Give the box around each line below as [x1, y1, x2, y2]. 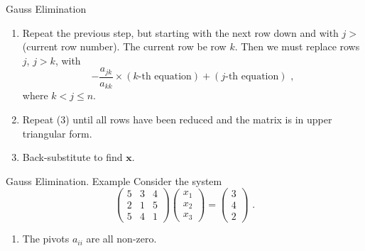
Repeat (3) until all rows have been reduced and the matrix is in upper [22, 111, 332, 126]
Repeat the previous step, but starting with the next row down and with [22, 25, 339, 40]
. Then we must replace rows [234, 39, 360, 54]
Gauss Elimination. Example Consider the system [6, 173, 222, 188]
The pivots [22, 231, 70, 246]
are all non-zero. [86, 231, 157, 246]
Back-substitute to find [22, 150, 123, 164]
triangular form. [22, 125, 92, 140]
